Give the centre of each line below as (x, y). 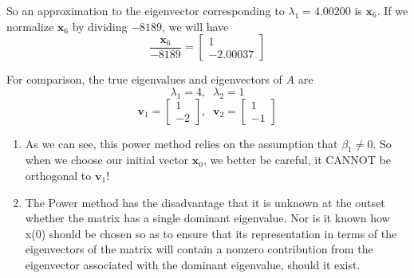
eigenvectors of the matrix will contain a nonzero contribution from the (199, 249)
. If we (392, 10)
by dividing (100, 26)
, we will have (195, 26)
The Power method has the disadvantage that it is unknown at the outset (205, 202)
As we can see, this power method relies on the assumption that (181, 143)
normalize (30, 26)
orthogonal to (58, 175)
